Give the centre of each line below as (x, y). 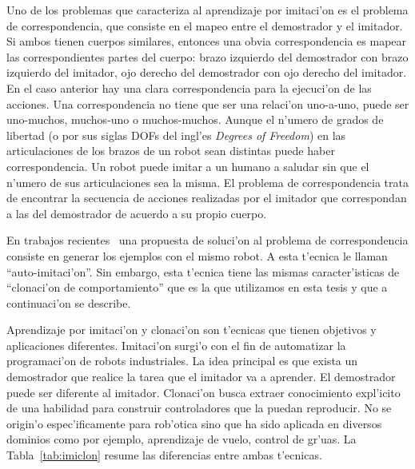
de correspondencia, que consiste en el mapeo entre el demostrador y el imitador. (205, 25)
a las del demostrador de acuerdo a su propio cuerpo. (137, 213)
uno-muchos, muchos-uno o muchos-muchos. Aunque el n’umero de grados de (195, 119)
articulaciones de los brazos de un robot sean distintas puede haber (171, 151)
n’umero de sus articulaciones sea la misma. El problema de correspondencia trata (207, 182)
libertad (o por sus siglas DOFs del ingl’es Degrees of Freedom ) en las (176, 135)
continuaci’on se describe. (69, 302)
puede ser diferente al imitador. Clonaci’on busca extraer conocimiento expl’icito (204, 392)
